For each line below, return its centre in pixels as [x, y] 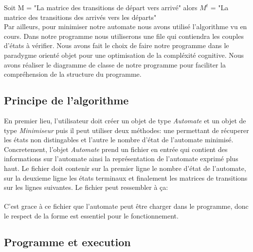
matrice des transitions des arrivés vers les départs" [80, 17]
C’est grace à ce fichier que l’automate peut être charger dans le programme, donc [126, 206]
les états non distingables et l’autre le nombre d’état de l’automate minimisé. [119, 140]
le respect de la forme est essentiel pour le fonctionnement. [91, 215]
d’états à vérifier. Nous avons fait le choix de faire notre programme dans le [117, 45]
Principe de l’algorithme [66, 100]
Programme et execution [67, 242]
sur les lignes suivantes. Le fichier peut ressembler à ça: [86, 187]
